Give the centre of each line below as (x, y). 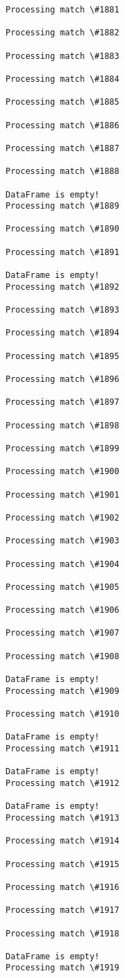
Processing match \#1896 (62, 379)
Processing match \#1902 (62, 517)
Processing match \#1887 (62, 148)
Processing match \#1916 (62, 887)
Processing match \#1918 (62, 933)
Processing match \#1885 (62, 102)
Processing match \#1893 (62, 310)
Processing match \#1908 (62, 656)
